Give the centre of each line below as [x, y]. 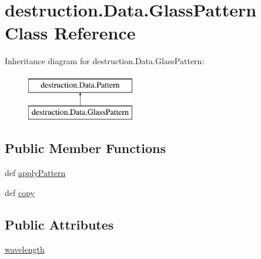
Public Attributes [59, 224]
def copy [20, 192]
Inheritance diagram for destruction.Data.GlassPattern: [105, 61]
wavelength [25, 249]
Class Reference [70, 33]
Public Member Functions [85, 148]
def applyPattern [35, 173]
